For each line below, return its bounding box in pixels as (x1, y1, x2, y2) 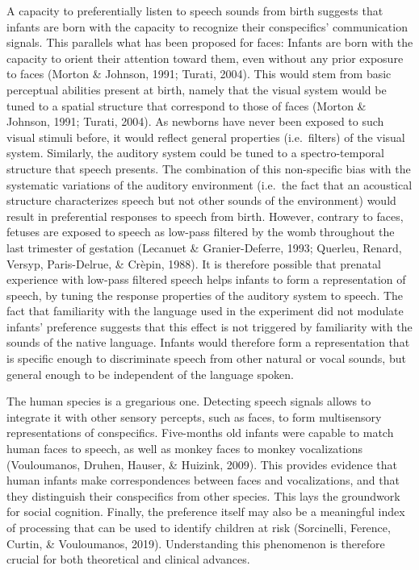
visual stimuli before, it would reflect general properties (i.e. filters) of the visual (6, 128, 405, 145)
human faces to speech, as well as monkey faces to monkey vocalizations (6, 440, 362, 457)
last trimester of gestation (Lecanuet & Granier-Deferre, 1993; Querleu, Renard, (6, 239, 402, 256)
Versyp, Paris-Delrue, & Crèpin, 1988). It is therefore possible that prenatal (6, 255, 381, 272)
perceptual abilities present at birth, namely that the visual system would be (6, 81, 387, 98)
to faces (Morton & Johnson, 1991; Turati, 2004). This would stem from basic (6, 65, 392, 82)
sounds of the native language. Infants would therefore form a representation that (6, 334, 410, 351)
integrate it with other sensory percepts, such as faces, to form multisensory (6, 408, 382, 425)
